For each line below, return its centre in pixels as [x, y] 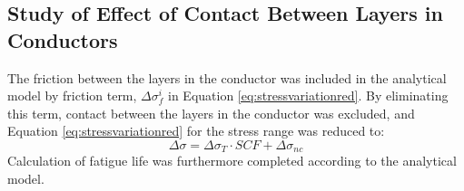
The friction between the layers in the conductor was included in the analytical [227, 77]
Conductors [63, 39]
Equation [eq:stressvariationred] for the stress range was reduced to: [196, 131]
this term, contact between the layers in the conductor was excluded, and [211, 113]
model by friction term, [72, 95]
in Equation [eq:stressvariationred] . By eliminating [308, 95]
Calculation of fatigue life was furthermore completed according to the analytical [232, 161]
